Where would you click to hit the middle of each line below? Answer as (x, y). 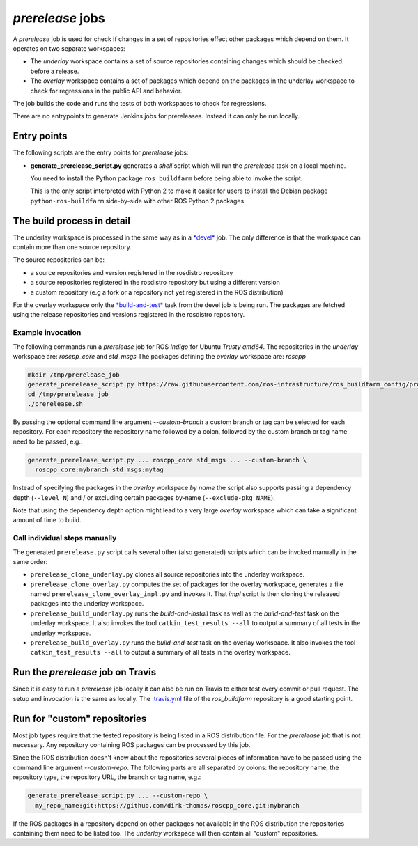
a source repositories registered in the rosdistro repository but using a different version (155, 283)
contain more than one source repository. (72, 247)
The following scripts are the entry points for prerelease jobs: (101, 152)
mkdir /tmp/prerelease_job (73, 375)
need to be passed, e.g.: (48, 441)
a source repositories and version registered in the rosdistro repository (132, 272)
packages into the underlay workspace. (87, 604)
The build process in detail (71, 220)
